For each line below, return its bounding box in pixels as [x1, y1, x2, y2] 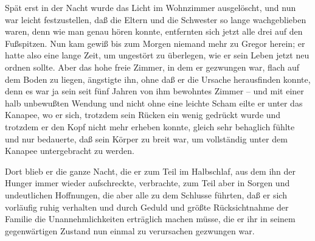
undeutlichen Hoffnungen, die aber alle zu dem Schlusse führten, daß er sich [5, 188, 287, 201]
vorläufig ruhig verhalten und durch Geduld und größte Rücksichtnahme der [5, 200, 289, 213]
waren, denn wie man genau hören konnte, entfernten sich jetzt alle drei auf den [5, 25, 303, 38]
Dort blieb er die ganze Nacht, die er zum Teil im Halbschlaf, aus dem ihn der [5, 164, 296, 177]
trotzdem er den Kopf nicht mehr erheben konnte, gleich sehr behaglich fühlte [5, 120, 295, 133]
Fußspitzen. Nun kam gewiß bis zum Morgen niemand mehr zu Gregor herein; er [5, 37, 305, 49]
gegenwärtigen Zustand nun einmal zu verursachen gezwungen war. [5, 224, 255, 237]
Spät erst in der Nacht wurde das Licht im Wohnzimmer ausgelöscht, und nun [5, 1, 296, 13]
